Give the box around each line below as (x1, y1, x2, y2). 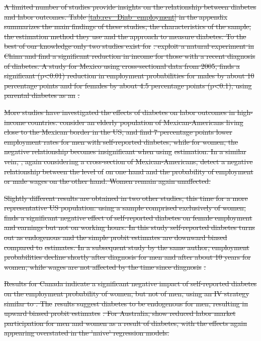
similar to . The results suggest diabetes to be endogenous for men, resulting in (4, 298, 248, 308)
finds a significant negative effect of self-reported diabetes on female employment (4, 212, 252, 222)
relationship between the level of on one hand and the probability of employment (4, 166, 253, 176)
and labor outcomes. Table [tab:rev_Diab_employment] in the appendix (4, 11, 228, 22)
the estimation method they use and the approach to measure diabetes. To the (4, 31, 246, 41)
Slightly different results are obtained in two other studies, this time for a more (4, 192, 248, 203)
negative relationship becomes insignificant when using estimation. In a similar (4, 146, 246, 157)
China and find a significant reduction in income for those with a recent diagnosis (4, 50, 255, 61)
